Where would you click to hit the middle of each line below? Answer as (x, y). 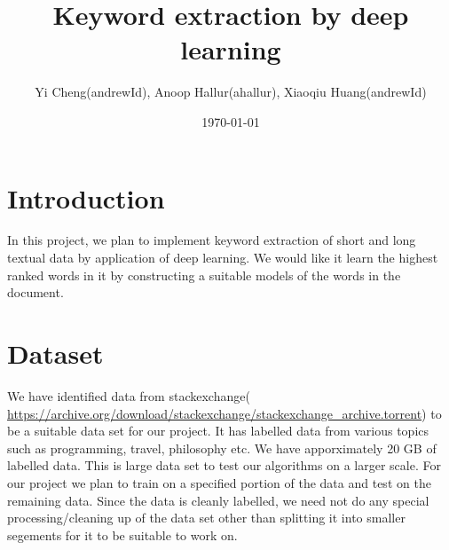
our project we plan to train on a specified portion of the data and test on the (219, 482)
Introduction (86, 197)
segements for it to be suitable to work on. (122, 534)
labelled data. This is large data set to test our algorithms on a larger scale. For (224, 465)
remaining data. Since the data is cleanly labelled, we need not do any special (218, 500)
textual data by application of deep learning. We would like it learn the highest (223, 258)
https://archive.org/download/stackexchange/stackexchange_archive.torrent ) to (224, 413)
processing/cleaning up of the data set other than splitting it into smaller (206, 518)
